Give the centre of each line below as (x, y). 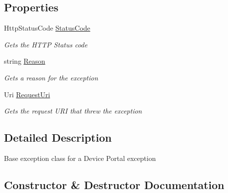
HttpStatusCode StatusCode (47, 28)
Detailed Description (58, 137)
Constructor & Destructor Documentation (114, 184)
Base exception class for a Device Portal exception (80, 158)
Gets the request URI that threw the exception (73, 111)
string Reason (25, 61)
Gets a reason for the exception (51, 77)
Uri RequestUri (27, 94)
